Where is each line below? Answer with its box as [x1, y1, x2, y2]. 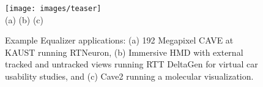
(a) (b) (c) [5, 13, 43, 26]
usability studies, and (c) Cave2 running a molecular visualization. [5, 70, 254, 83]
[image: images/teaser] [5, 4, 102, 13]
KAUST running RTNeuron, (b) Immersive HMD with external [5, 45, 243, 58]
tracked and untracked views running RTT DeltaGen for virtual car [5, 58, 258, 70]
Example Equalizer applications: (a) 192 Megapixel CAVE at [5, 34, 234, 47]
